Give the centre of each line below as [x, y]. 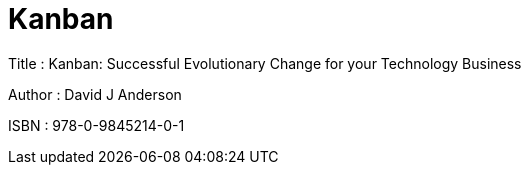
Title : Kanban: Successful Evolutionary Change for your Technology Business [265, 63]
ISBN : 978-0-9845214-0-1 [96, 125]
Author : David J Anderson [95, 94]
